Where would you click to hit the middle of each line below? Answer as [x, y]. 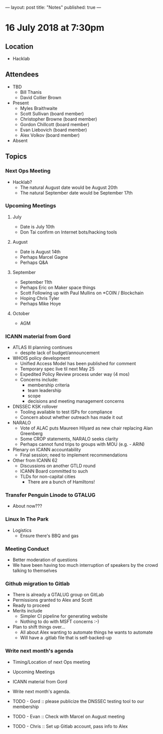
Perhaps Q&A [34, 262]
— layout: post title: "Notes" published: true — [53, 7]
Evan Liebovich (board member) [53, 130]
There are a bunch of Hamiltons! [61, 482]
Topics [16, 157]
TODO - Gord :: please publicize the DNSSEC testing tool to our [78, 701]
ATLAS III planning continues [42, 347]
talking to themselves [35, 570]
